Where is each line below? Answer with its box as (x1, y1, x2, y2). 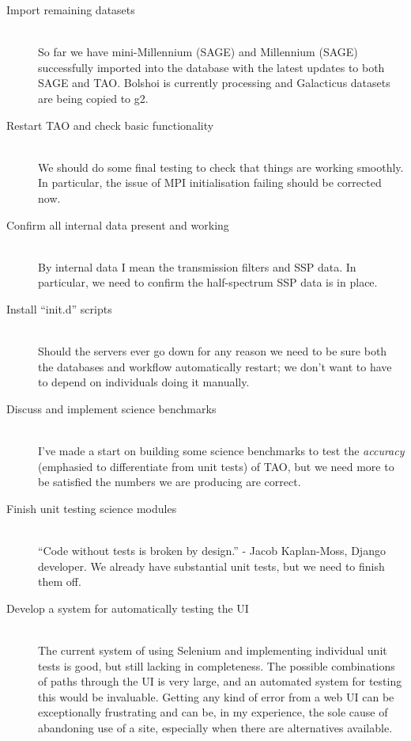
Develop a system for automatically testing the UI (6, 599, 249, 616)
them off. (38, 573, 81, 590)
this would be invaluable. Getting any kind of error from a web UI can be (38, 688, 394, 705)
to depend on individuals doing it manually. (38, 374, 250, 390)
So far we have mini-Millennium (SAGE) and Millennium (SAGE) (38, 44, 358, 60)
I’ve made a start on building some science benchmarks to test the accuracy (38, 443, 405, 459)
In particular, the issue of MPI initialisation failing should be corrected (38, 174, 382, 191)
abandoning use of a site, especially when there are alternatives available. (38, 719, 393, 735)
